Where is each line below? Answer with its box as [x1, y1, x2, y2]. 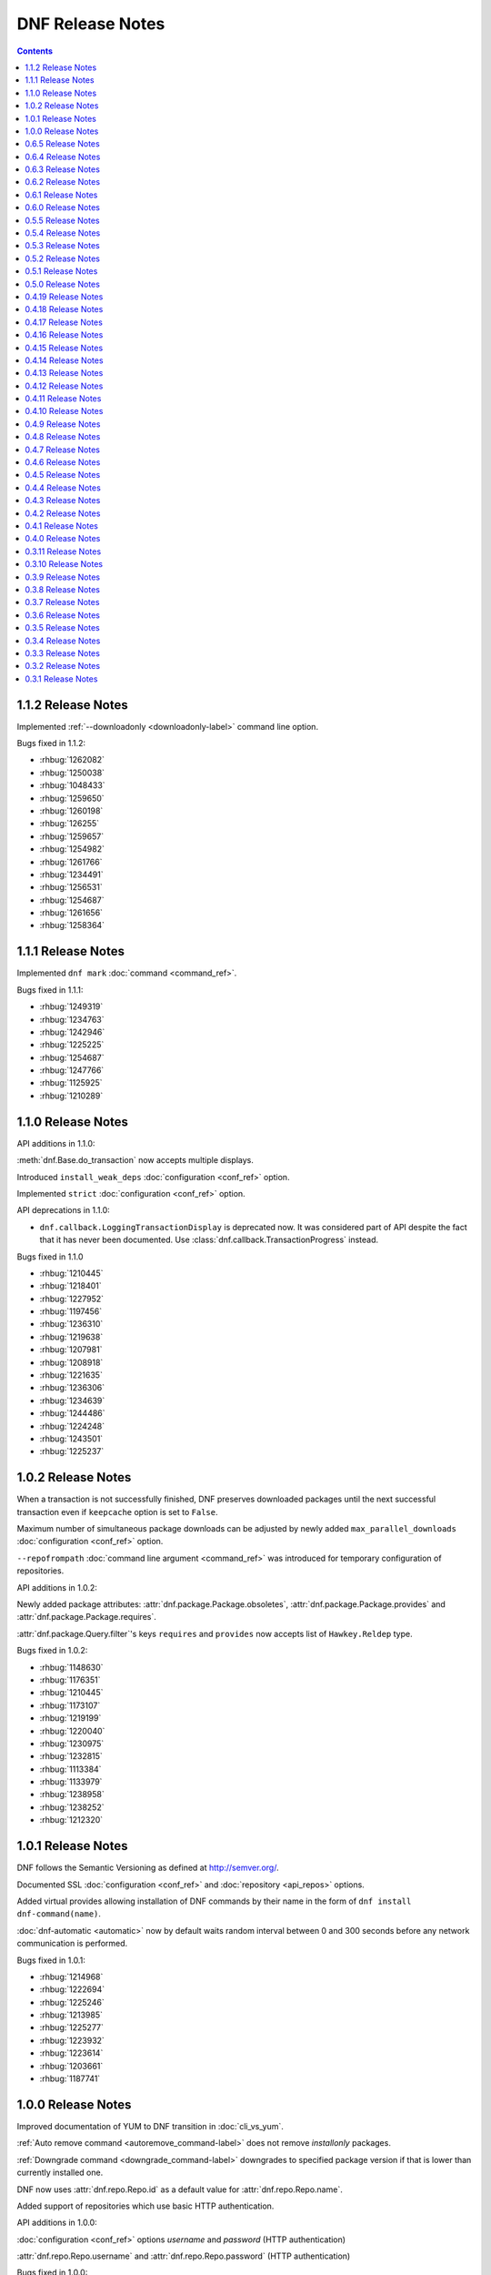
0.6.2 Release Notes [25, 177, 100, 187]
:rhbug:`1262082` [39, 754, 105, 765]
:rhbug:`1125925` [39, 1077, 104, 1088]
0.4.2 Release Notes [25, 508, 101, 519]
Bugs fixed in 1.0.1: [16, 1955, 85, 1966]
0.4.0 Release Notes [25, 533, 101, 544]
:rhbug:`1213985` [39, 2009, 104, 2020]
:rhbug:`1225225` [39, 1039, 105, 1050]
